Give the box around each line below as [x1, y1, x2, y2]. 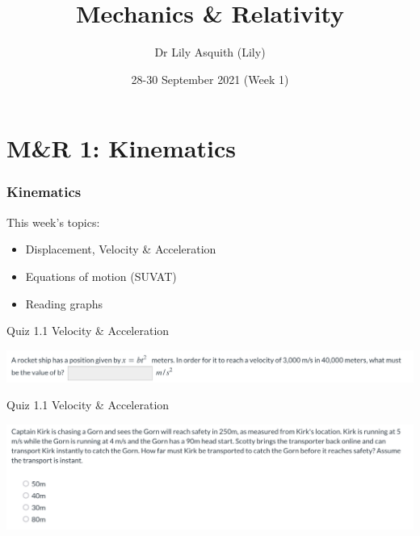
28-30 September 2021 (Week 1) [131, 70, 289, 87]
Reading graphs [25, 295, 103, 312]
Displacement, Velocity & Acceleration [25, 241, 216, 258]
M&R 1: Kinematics [6, 132, 237, 165]
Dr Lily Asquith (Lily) [154, 44, 266, 61]
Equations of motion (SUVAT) [25, 267, 177, 284]
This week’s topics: [6, 213, 100, 230]
